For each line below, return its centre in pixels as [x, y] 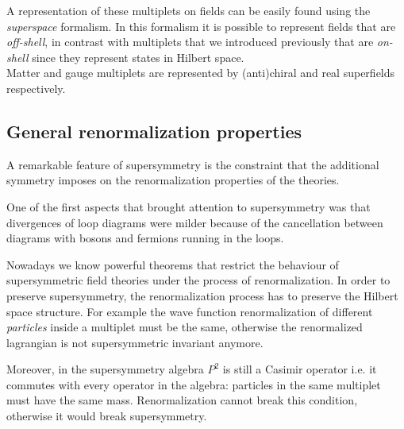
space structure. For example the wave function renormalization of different [190, 311]
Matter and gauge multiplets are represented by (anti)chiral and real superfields [201, 73]
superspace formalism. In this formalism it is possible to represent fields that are [201, 26]
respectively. [36, 88]
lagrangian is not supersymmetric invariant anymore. [135, 342]
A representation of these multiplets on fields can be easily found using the [189, 10]
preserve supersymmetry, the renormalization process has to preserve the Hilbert [202, 295]
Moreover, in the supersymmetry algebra [105, 369]
